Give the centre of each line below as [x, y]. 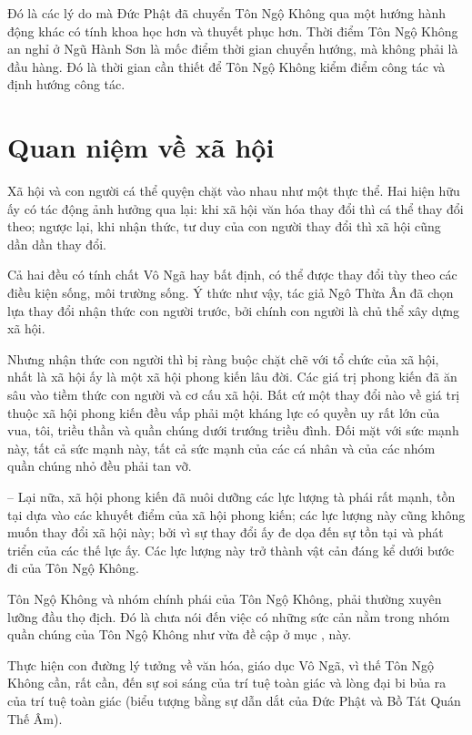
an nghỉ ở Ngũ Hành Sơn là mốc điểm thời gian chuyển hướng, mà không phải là [233, 49]
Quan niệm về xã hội [141, 147]
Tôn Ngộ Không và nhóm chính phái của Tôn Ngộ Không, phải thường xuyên [225, 598]
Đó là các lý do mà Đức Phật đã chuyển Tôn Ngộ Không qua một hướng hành [227, 13]
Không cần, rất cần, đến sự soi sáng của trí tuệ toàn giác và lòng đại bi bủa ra [227, 683]
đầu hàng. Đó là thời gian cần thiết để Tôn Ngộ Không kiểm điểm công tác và [226, 66]
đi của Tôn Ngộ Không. [73, 568]
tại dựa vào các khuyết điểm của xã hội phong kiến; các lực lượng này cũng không [236, 514]
